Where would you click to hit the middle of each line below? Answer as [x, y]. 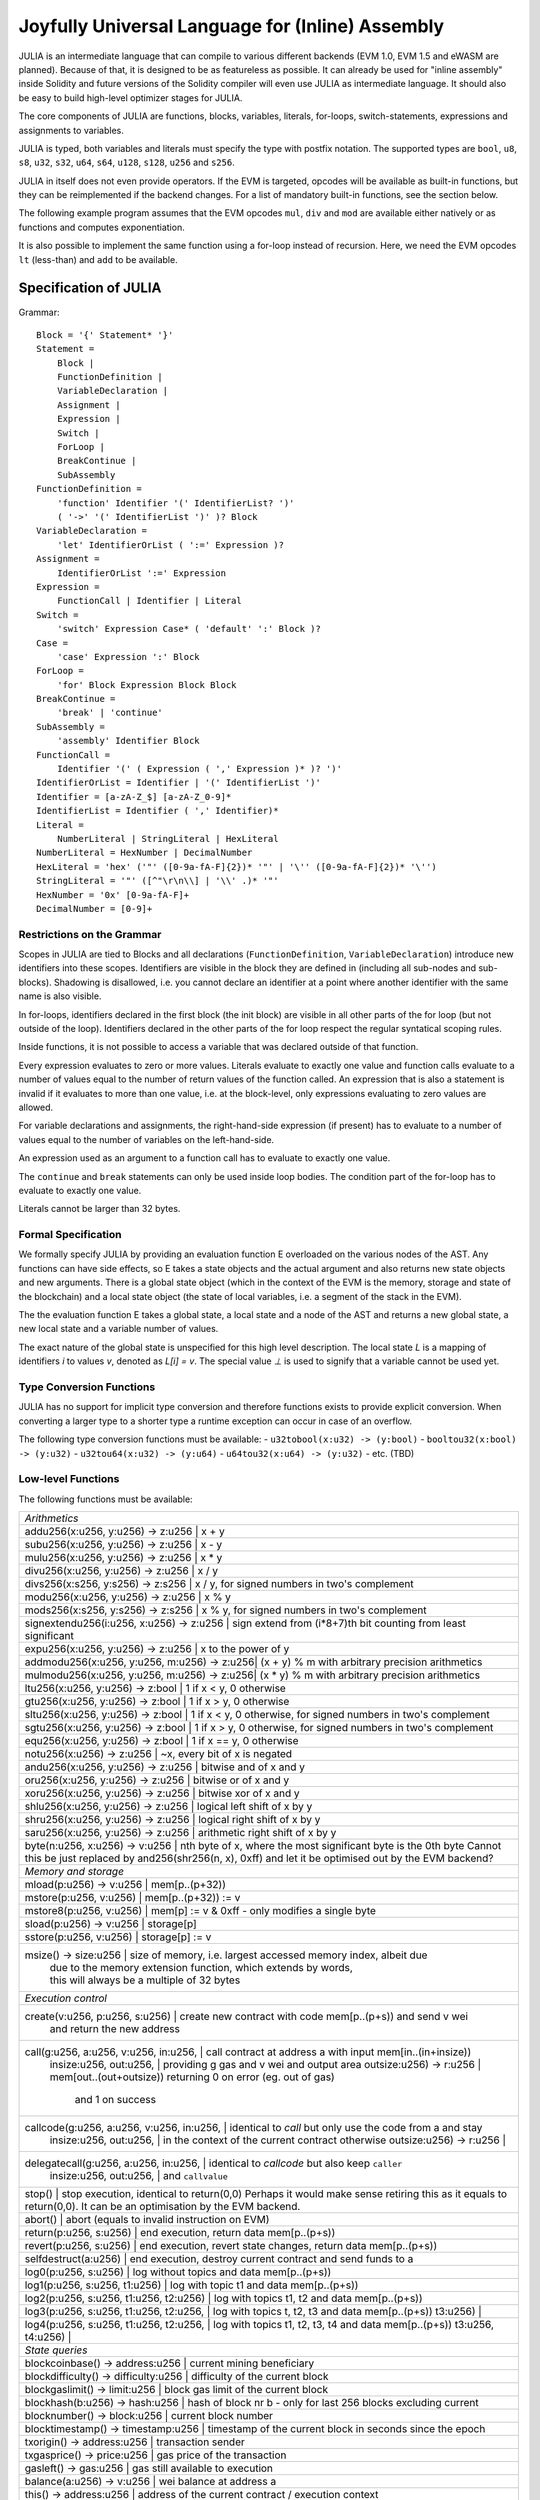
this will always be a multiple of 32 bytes [145, 1980]
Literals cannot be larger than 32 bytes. [99, 1209]
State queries [56, 2350]
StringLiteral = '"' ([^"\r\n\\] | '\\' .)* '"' [157, 881]
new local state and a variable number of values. [118, 1329]
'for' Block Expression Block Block [146, 684]
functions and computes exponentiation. [101, 227]
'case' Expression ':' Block [128, 656]
